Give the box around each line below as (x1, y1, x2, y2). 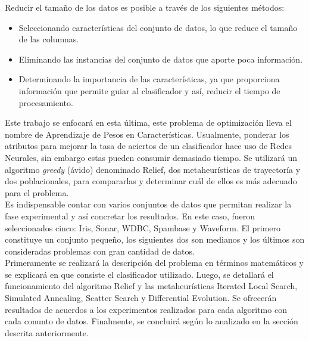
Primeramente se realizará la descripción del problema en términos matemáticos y (5, 256, 304, 269)
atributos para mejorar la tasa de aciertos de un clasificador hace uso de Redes (5, 139, 292, 152)
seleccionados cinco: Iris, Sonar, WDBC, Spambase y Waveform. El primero (5, 221, 281, 234)
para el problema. (5, 186, 69, 199)
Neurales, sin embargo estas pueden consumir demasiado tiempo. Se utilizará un (5, 151, 297, 163)
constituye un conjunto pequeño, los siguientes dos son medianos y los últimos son (5, 233, 305, 246)
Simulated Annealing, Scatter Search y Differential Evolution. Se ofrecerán (5, 292, 277, 304)
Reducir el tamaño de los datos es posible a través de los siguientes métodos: (5, 1, 285, 13)
